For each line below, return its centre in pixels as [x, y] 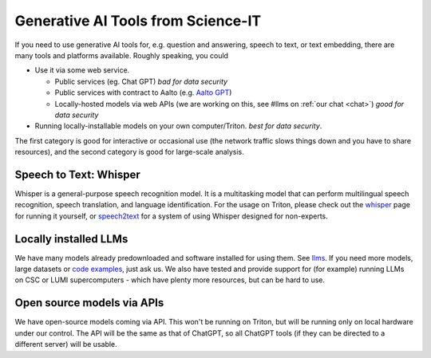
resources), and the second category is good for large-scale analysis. [129, 152]
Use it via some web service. [82, 70]
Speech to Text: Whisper [77, 174]
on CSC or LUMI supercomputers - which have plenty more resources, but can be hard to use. [170, 280]
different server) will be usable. [66, 344]
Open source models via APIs [89, 303]
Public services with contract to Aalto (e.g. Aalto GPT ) [143, 92]
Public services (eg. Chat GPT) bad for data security [141, 81]
